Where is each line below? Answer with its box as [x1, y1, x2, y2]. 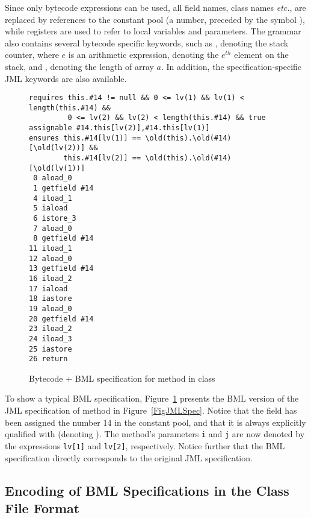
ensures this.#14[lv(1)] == [29, 133, 141, 142]
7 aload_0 [33, 224, 72, 233]
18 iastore [29, 294, 72, 303]
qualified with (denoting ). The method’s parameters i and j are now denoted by [5, 428, 305, 440]
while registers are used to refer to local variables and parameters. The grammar [5, 25, 301, 37]
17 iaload [29, 284, 68, 293]
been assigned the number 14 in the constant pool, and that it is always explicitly [5, 415, 306, 428]
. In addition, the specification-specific [161, 60, 302, 72]
